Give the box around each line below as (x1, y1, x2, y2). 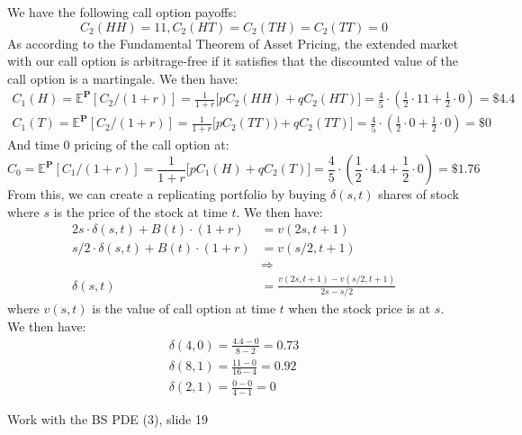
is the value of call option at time (92, 298, 276, 317)
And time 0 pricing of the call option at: (7, 135, 229, 154)
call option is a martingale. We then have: (7, 68, 238, 87)
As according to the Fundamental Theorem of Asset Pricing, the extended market (7, 33, 459, 52)
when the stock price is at (288, 298, 431, 317)
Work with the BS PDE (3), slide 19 (7, 410, 208, 429)
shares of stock (378, 185, 459, 204)
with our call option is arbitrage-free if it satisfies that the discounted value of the (7, 51, 459, 70)
